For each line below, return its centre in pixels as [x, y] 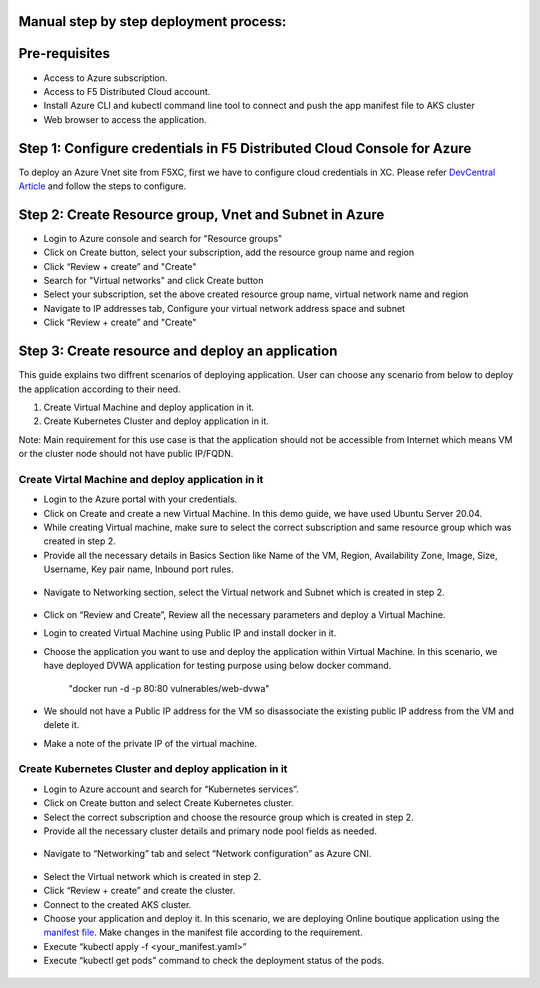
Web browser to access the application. [125, 119]
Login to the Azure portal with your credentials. [140, 499]
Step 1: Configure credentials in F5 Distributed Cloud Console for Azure [245, 148]
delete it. [61, 725]
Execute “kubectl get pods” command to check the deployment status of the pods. [214, 961]
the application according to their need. [99, 389]
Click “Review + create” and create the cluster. [139, 891]
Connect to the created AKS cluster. [117, 904]
